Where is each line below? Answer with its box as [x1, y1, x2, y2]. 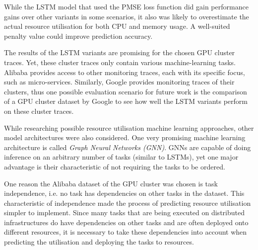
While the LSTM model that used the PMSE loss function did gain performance [4, 1, 249, 11]
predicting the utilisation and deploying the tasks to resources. [4, 237, 194, 247]
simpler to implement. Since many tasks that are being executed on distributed [4, 207, 245, 218]
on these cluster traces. [4, 105, 74, 116]
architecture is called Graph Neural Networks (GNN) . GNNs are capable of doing [4, 142, 251, 152]
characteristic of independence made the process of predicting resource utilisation [4, 197, 251, 208]
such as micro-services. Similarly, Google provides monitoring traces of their [4, 77, 235, 87]
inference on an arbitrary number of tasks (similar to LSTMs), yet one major [4, 152, 239, 162]
